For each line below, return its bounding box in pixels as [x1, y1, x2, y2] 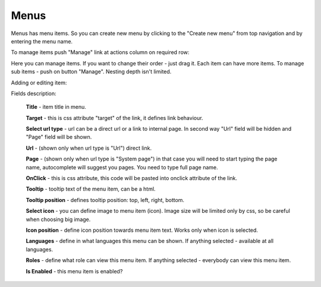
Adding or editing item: [11, 79, 67, 86]
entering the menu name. [11, 37, 73, 45]
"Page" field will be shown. [26, 134, 92, 141]
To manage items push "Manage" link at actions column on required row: [11, 49, 190, 56]
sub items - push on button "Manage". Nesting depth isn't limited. [11, 68, 172, 75]
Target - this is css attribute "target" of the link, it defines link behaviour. [26, 114, 203, 121]
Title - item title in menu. [26, 103, 86, 111]
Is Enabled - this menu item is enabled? [26, 267, 123, 275]
